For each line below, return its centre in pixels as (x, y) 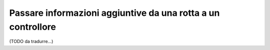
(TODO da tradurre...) (31, 42)
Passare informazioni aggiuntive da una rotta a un (114, 13)
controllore (32, 27)
